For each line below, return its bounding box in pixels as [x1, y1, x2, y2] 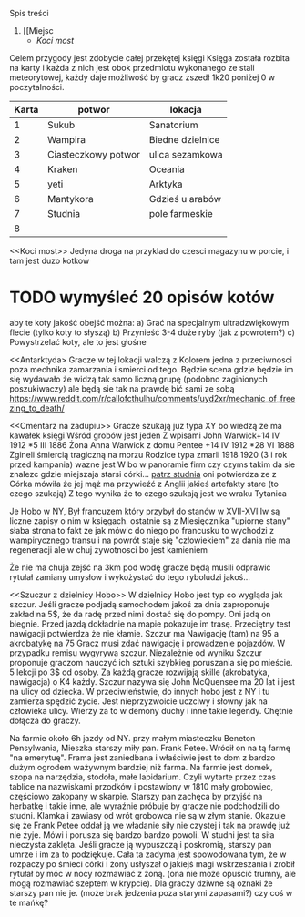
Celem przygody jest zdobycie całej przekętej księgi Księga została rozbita [9, 53, 290, 63]
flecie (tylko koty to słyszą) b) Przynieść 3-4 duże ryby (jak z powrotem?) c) [9, 327, 296, 338]
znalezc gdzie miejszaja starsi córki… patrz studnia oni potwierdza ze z [9, 468, 277, 479]
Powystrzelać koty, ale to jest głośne [9, 336, 147, 347]
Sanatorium [148, 118, 198, 131]
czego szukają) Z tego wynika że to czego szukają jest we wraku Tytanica [9, 487, 287, 499]
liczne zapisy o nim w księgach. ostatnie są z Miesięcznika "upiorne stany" [9, 515, 291, 526]
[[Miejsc [22, 25, 54, 36]
